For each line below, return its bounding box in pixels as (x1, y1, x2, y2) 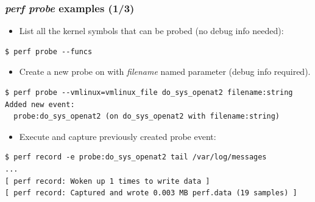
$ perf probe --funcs (5, 47, 93, 56)
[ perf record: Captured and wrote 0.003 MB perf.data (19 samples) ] (5, 189, 297, 198)
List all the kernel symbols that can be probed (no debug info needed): (19, 24, 284, 37)
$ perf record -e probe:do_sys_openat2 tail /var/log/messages (5, 153, 267, 162)
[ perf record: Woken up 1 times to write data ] (5, 176, 210, 186)
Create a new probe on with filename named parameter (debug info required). (19, 65, 311, 78)
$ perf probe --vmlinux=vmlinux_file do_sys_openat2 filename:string (5, 88, 293, 97)
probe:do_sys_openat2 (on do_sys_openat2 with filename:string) (13, 112, 280, 121)
